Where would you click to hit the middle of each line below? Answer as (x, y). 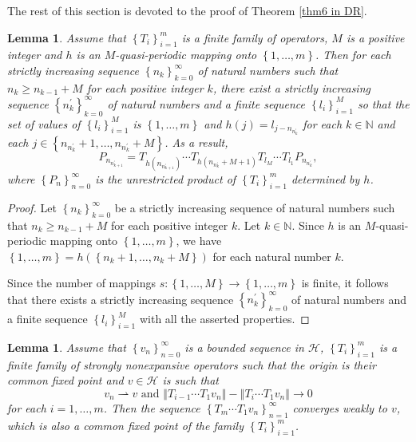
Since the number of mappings (82, 283)
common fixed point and (65, 380)
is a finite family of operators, (255, 37)
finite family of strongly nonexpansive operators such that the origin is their (192, 364)
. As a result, (196, 142)
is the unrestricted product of (166, 178)
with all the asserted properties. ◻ (224, 319)
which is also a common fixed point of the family (125, 425)
